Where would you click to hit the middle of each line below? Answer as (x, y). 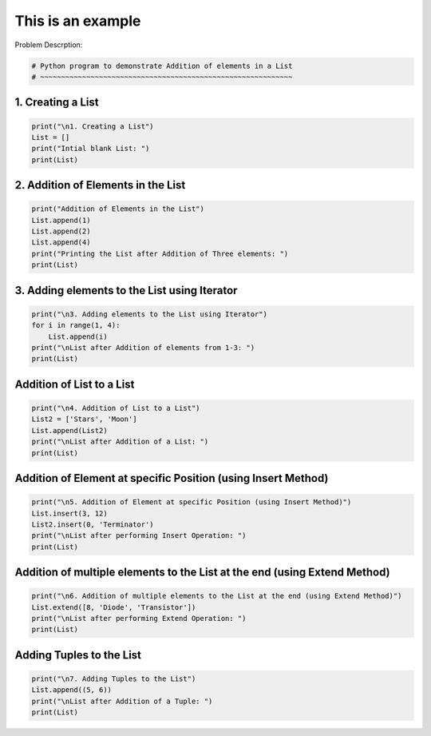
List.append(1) (61, 220)
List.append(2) (61, 231)
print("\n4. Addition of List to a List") (116, 408)
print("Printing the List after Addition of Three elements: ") (160, 253)
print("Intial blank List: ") (91, 149)
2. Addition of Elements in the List (100, 185)
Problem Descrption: (49, 45)
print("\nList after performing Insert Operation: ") (139, 536)
